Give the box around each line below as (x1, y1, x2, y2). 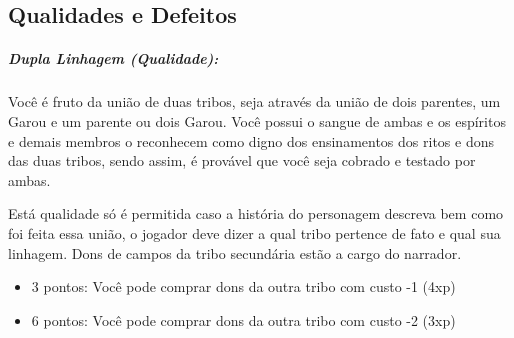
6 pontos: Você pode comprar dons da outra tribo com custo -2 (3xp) (31, 309, 456, 330)
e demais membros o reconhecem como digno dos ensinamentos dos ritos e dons (8, 130, 494, 151)
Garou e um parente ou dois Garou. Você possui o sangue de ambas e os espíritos (8, 110, 506, 131)
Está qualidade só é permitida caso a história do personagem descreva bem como (8, 203, 504, 224)
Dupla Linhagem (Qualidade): (8, 48, 219, 69)
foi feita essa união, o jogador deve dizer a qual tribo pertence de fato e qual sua (8, 222, 501, 243)
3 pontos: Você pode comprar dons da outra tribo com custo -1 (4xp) (31, 276, 456, 297)
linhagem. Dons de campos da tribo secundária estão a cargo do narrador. (8, 242, 462, 263)
